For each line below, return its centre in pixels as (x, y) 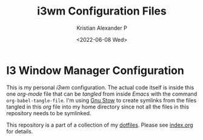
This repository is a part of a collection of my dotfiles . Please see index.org (100, 125)
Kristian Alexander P (102, 28)
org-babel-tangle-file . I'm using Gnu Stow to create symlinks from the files (101, 100)
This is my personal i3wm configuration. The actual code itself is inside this (100, 87)
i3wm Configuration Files (102, 11)
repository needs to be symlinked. (49, 113)
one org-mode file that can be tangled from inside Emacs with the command (102, 94)
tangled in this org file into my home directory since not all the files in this (98, 107)
